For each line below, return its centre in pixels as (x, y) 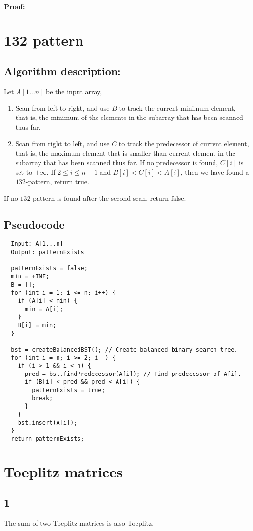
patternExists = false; (49, 268)
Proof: (15, 6)
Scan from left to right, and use (62, 108)
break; (42, 398)
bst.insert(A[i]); (48, 423)
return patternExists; (48, 439)
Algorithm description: (62, 71)
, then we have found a (215, 172)
